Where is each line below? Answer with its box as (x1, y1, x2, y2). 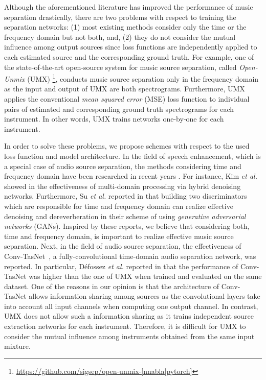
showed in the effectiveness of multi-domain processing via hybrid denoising (4, 180, 241, 191)
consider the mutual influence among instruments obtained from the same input (4, 330, 255, 341)
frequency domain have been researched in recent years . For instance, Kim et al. (4, 171, 257, 181)
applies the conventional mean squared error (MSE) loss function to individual (4, 93, 250, 104)
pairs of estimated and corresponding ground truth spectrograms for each (4, 103, 234, 114)
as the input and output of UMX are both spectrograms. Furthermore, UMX (4, 83, 245, 94)
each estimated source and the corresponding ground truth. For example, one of (4, 51, 254, 62)
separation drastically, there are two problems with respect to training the (4, 11, 236, 22)
